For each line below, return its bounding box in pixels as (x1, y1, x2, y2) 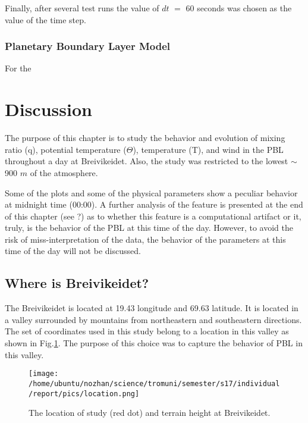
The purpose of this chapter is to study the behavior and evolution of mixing (5, 131, 285, 144)
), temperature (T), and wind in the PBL (133, 143, 284, 155)
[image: (29, 369, 59, 378)
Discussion (5, 97, 92, 121)
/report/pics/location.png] (29, 389, 140, 398)
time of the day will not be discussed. (5, 245, 141, 257)
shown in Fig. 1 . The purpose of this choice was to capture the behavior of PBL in (5, 337, 303, 349)
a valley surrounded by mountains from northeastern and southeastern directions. (5, 313, 302, 325)
